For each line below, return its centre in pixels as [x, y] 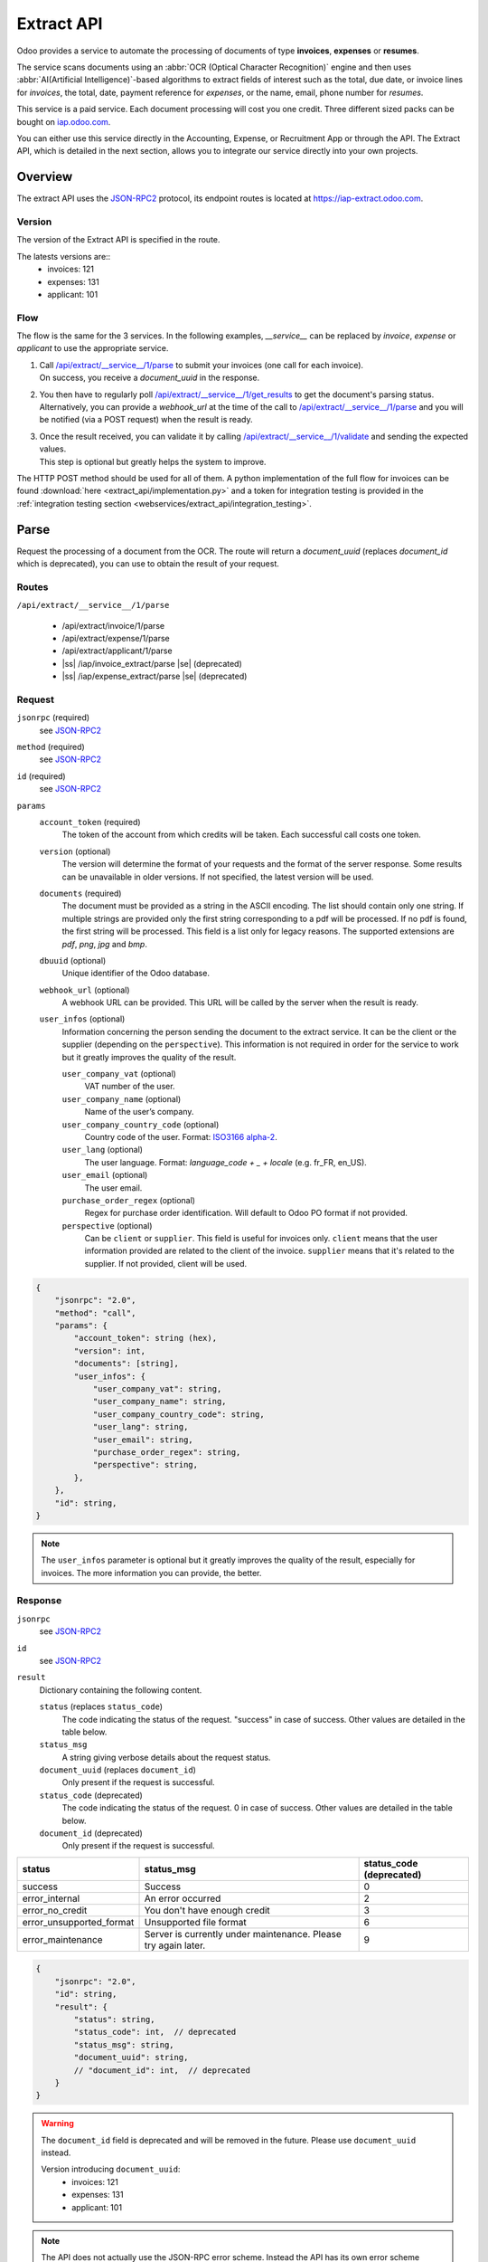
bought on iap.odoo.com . [64, 121]
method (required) [51, 747]
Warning [57, 2124]
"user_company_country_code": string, [179, 1414]
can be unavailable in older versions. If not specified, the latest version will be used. [218, 877]
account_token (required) [90, 822]
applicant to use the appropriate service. [93, 348]
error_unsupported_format [78, 1922]
